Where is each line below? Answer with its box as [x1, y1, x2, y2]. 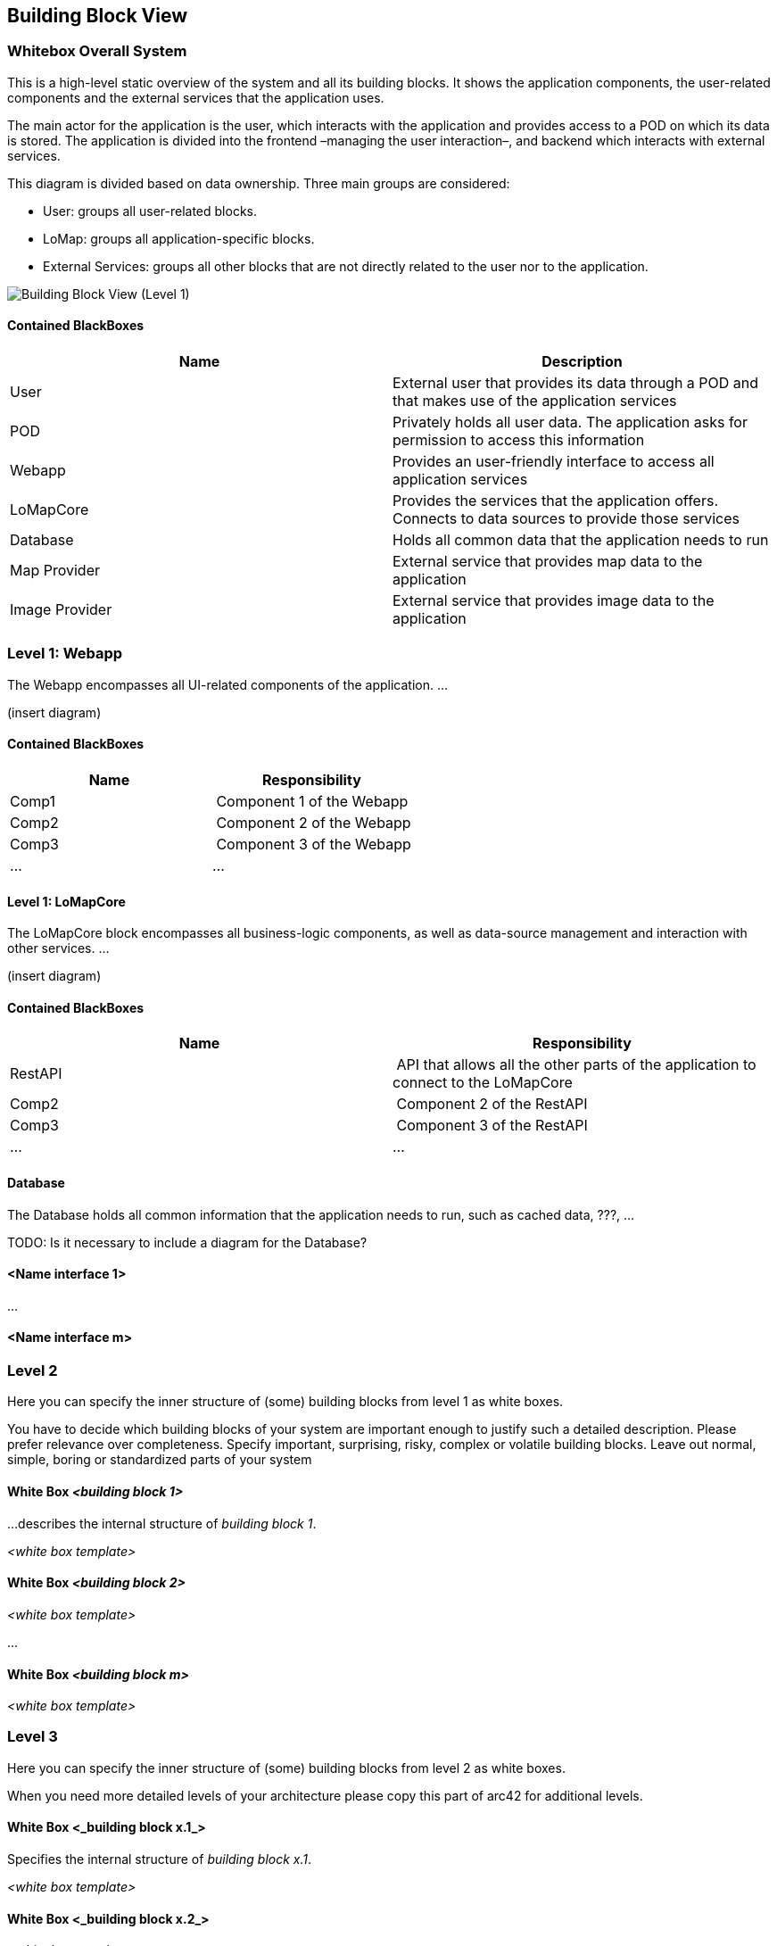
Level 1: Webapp [7, 644, 123, 663]
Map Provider [10, 561, 101, 580]
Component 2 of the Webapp [216, 813, 411, 832]
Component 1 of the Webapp [216, 791, 409, 810]
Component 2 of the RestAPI [396, 1095, 588, 1114]
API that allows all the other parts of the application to [396, 1056, 756, 1074]
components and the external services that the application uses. [7, 89, 384, 105]
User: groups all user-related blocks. [43, 203, 258, 219]
